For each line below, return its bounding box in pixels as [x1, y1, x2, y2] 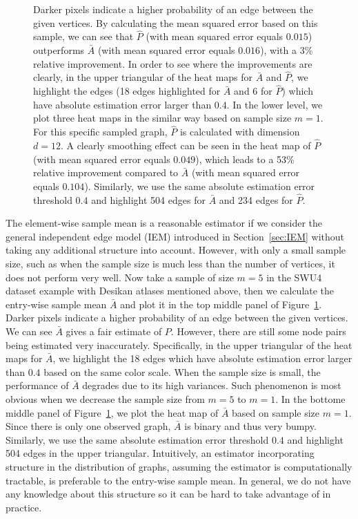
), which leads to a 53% [195, 151, 295, 166]
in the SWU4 [266, 270, 322, 284]
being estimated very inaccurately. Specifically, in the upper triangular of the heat [6, 337, 352, 352]
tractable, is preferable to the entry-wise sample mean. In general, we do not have [6, 473, 351, 487]
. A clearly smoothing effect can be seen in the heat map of [60, 138, 311, 153]
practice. [6, 500, 42, 514]
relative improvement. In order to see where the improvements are [33, 56, 312, 70]
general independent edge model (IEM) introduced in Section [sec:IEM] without [6, 229, 344, 243]
